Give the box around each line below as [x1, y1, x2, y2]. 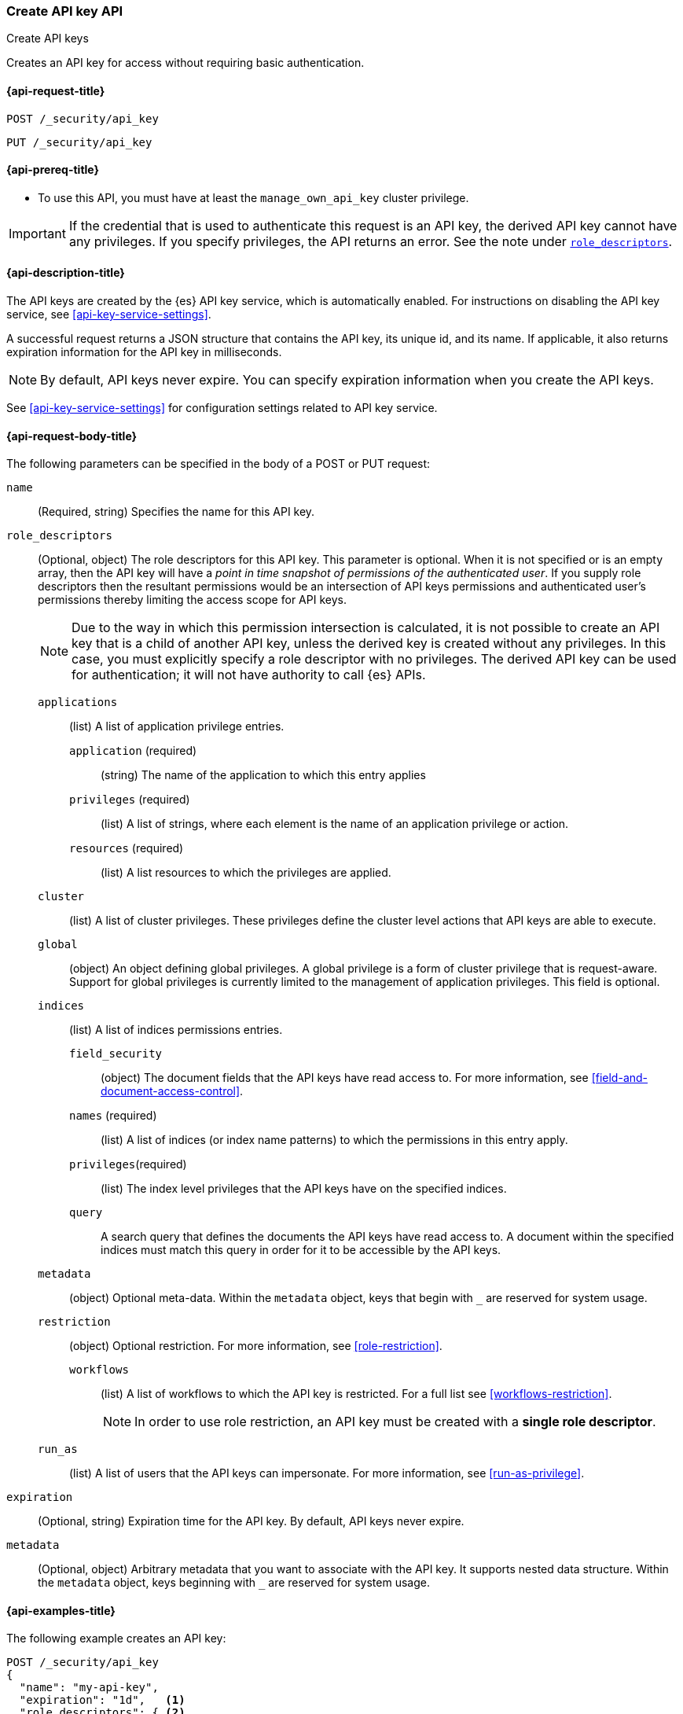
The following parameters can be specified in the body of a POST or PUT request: [6, 457, 431, 471]
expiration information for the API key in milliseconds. [6, 345, 282, 359]
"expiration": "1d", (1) [19, 1694, 185, 1707]
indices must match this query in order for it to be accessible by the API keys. [101, 1243, 501, 1257]
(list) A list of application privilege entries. [69, 719, 285, 734]
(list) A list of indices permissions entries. [69, 1023, 283, 1037]
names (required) [69, 1109, 157, 1123]
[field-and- [591, 1071, 648, 1085]
